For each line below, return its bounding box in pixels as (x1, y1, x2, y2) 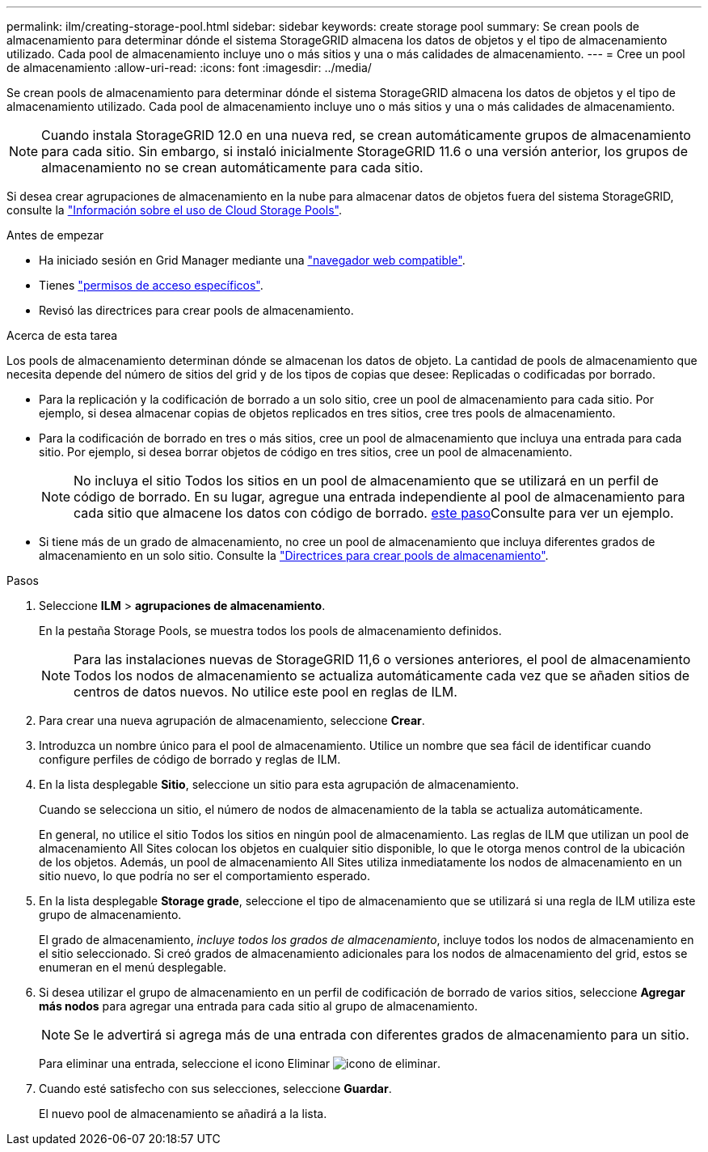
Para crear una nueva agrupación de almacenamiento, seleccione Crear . (39, 714, 425, 727)
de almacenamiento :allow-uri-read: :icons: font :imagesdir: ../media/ (6, 61, 372, 74)
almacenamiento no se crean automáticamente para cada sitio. (41, 159, 424, 176)
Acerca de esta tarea (6, 328, 118, 342)
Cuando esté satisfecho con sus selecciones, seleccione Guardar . (39, 1082, 392, 1095)
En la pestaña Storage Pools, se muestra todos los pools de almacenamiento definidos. (39, 624, 502, 637)
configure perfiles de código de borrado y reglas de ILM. (39, 752, 341, 766)
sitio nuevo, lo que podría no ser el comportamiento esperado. (39, 869, 371, 883)
